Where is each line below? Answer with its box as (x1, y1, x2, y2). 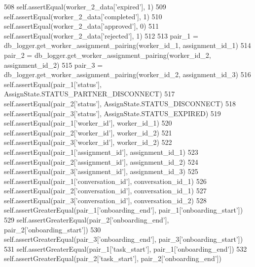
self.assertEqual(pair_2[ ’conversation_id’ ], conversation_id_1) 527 (4, 185, 207, 196)
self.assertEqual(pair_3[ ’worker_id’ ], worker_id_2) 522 (4, 137, 172, 147)
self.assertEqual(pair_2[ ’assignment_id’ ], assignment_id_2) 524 (4, 156, 198, 167)
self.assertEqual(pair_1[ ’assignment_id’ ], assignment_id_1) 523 (4, 146, 198, 157)
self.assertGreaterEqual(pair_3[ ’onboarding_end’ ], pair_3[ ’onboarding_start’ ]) (4, 234, 243, 244)
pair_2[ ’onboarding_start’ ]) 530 (4, 224, 101, 234)
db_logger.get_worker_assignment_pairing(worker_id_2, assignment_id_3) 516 (4, 69, 251, 80)
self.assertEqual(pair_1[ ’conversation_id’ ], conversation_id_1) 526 (4, 176, 207, 186)
